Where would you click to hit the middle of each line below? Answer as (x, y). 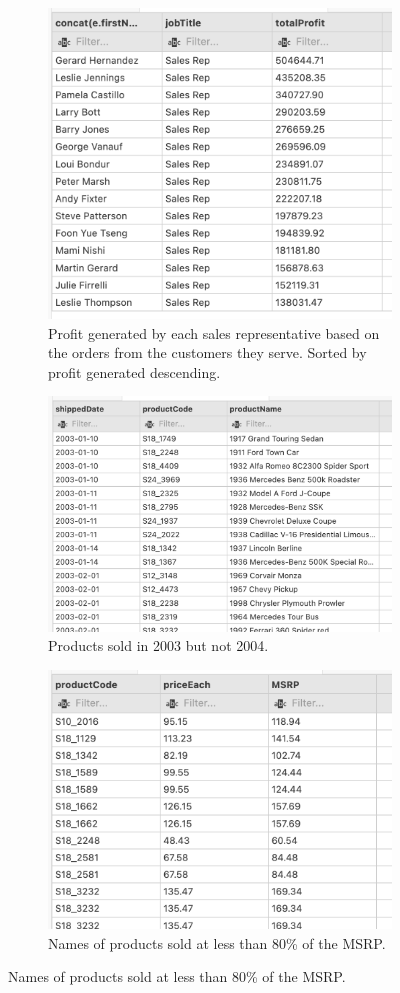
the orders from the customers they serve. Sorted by (207, 352)
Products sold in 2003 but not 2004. (158, 645)
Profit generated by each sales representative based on (214, 332)
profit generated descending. (134, 371)
